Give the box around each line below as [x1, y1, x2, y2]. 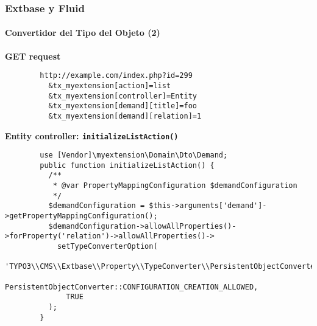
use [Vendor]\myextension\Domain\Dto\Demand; [40, 151, 228, 160]
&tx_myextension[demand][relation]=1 [48, 111, 202, 120]
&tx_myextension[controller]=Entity [48, 91, 197, 100]
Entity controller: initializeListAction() [5, 129, 179, 142]
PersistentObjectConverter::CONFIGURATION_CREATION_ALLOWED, [5, 282, 258, 291]
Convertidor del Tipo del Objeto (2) [5, 26, 160, 39]
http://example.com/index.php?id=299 [40, 71, 193, 80]
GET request [5, 49, 61, 62]
